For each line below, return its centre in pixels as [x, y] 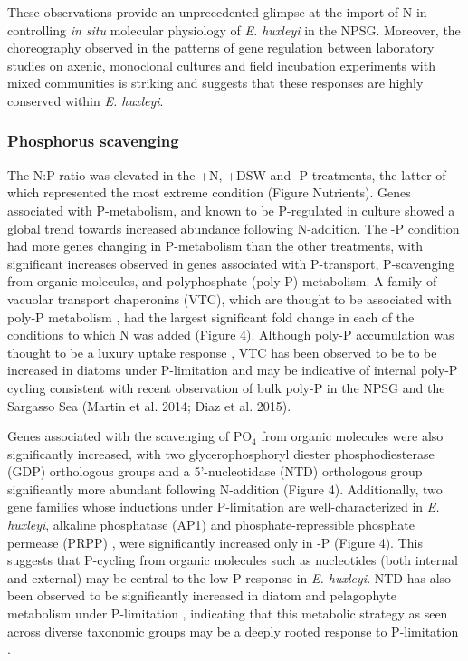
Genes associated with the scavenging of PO [130, 436]
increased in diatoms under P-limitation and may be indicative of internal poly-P [233, 370]
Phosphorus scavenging [93, 141]
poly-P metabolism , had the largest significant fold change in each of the [211, 316]
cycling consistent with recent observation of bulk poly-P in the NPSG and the [226, 387]
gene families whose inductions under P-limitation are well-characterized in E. [224, 507]
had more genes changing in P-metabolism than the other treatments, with [215, 246]
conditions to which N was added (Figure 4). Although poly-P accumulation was [231, 335]
